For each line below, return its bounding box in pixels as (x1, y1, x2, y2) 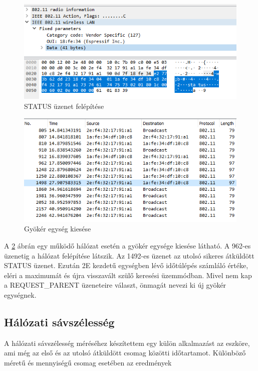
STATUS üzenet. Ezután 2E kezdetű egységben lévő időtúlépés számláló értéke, (4, 260, 248, 271)
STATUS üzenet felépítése (24, 100, 104, 111)
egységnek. (4, 289, 37, 300)
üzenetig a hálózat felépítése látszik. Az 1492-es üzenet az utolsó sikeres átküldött (4, 250, 254, 261)
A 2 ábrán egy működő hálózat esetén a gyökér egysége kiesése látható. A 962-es (4, 240, 251, 251)
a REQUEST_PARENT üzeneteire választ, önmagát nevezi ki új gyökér (4, 280, 226, 290)
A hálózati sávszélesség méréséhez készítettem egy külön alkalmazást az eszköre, (4, 337, 250, 348)
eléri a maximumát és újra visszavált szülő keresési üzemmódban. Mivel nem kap (4, 270, 252, 280)
